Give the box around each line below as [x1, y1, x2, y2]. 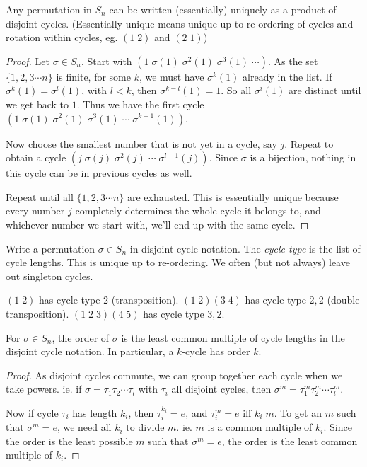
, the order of [52, 330, 110, 345]
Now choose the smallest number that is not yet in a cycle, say [6, 136, 277, 151]
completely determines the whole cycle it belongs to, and [75, 203, 321, 218]
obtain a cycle [6, 150, 66, 165]
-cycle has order [182, 344, 250, 359]
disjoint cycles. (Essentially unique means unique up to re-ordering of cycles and [6, 16, 354, 30]
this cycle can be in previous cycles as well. [6, 166, 192, 180]
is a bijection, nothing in [250, 150, 356, 165]
